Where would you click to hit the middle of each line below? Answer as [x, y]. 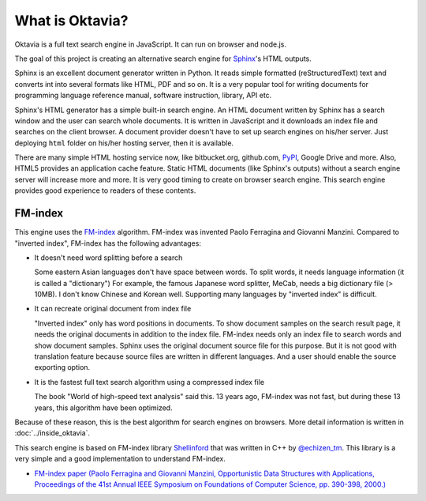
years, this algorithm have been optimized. [103, 408]
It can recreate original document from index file [113, 309]
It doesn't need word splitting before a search [108, 258]
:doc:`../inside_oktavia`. [52, 433]
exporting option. [62, 367]
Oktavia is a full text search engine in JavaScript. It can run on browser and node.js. [151, 44]
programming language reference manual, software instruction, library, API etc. [143, 96]
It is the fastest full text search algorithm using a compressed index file [149, 382]
